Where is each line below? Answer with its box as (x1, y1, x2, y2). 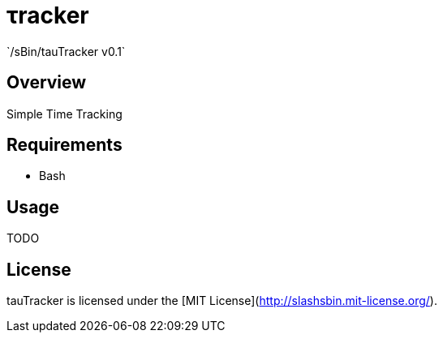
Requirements (6, 135, 123, 156)
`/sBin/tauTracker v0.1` (6, 44, 126, 58)
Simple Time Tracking (6, 106, 123, 121)
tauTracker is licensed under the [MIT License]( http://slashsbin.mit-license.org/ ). (6, 294, 437, 308)
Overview (6, 72, 87, 93)
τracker (6, 2, 89, 29)
